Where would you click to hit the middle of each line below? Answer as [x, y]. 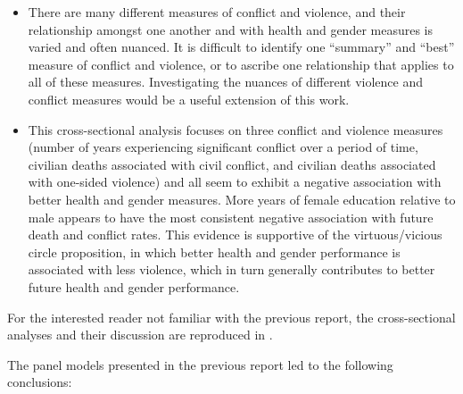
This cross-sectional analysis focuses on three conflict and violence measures [236, 129]
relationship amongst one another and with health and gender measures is [231, 29]
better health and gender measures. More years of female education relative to [242, 199]
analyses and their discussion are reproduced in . [140, 335]
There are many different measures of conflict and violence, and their [217, 12]
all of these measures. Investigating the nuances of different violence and [225, 82]
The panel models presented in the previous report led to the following [200, 364]
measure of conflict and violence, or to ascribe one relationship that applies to [241, 64]
